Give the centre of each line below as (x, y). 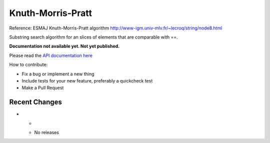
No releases (47, 132)
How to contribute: (28, 64)
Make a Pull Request (43, 88)
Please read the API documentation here (51, 55)
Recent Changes (36, 102)
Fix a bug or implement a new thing (58, 74)
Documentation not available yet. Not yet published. (64, 46)
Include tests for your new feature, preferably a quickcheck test (87, 80)
